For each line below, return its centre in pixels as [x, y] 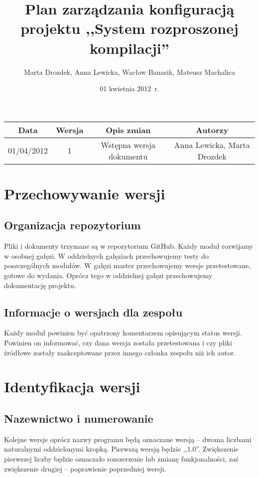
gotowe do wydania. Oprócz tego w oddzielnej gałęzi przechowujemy [108, 275]
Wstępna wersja [128, 145]
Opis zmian [128, 130]
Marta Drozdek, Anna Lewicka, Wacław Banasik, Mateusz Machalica [129, 72]
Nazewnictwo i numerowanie [79, 418]
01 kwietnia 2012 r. [129, 88]
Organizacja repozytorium [72, 225]
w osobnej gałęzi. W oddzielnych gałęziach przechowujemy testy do [106, 255]
